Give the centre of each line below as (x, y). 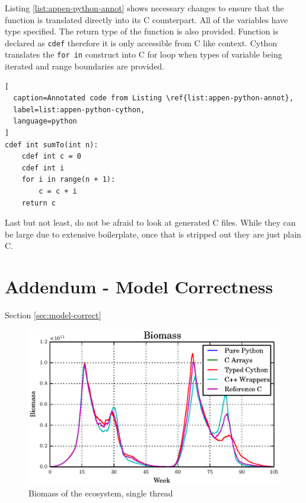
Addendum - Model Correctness (139, 287)
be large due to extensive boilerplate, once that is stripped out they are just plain (153, 234)
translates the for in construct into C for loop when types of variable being (144, 54)
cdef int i (43, 168)
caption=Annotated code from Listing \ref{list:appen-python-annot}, (153, 98)
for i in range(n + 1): (68, 180)
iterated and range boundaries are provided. (85, 66)
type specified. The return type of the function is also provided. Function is (142, 31)
